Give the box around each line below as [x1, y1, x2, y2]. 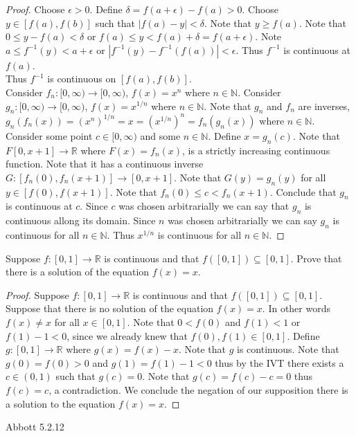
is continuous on [47, 71, 116, 86]
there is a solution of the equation [6, 264, 150, 279]
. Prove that [290, 251, 342, 265]
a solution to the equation [6, 396, 116, 410]
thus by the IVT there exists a [215, 355, 344, 370]
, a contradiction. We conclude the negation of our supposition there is [48, 382, 348, 397]
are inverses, [298, 98, 350, 113]
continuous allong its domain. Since [6, 213, 156, 228]
